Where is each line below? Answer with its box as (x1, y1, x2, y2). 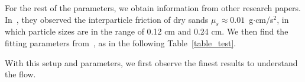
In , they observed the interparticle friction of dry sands (5, 13, 209, 25)
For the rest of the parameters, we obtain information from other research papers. (5, 2, 301, 13)
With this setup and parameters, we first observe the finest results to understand (5, 56, 298, 69)
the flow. (5, 68, 36, 80)
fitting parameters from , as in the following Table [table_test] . (5, 36, 236, 49)
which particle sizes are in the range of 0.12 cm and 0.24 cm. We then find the (5, 25, 288, 37)
